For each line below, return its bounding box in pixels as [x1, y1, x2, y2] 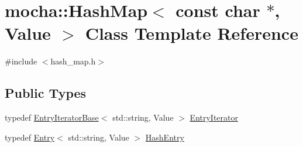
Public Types [5, 84, 87, 102]
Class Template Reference [85, 21, 298, 45]
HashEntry [145, 131, 184, 143]
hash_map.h [50, 55, 96, 67]
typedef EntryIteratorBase [5, 111, 99, 124]
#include [5, 55, 37, 67]
